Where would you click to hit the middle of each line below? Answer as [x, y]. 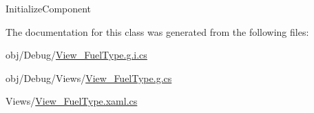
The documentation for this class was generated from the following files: [157, 31]
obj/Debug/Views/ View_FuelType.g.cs [89, 78]
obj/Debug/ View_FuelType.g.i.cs [76, 55]
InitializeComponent [49, 8]
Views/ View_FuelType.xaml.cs [72, 101]
